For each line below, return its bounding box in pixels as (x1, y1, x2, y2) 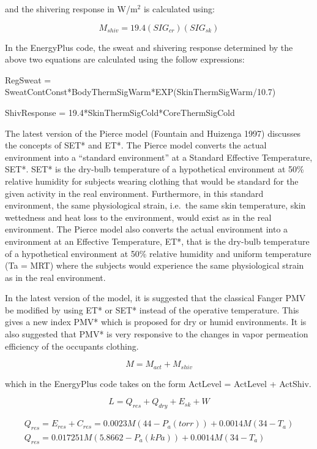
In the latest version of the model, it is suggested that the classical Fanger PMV (5, 291, 306, 304)
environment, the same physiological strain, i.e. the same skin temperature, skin (5, 199, 306, 212)
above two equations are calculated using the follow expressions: (5, 53, 245, 66)
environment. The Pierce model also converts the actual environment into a (5, 223, 288, 236)
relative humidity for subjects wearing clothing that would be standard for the (5, 174, 299, 187)
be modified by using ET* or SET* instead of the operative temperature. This (5, 303, 299, 316)
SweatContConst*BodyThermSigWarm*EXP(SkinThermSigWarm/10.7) (5, 85, 276, 98)
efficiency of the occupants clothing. (5, 339, 139, 352)
